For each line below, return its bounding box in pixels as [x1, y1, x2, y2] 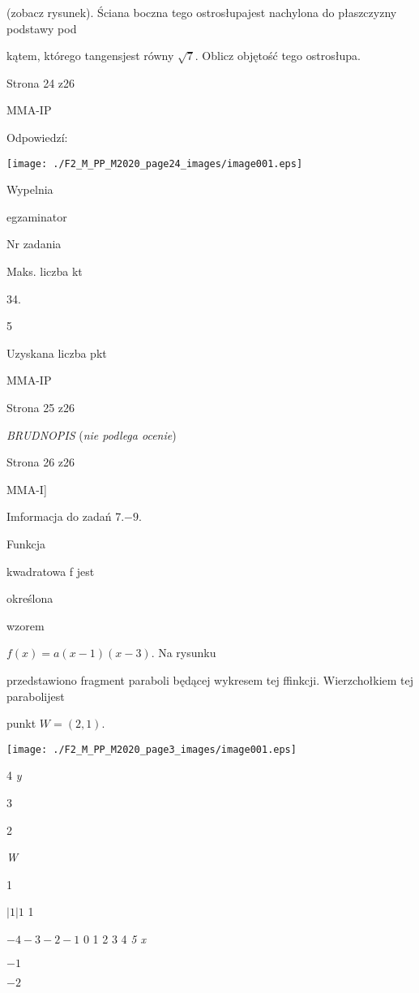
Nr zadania [6, 235, 62, 252]
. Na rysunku [151, 644, 216, 661]
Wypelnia [6, 181, 53, 198]
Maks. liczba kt [6, 263, 83, 279]
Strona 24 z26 [6, 74, 75, 91]
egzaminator [6, 208, 67, 225]
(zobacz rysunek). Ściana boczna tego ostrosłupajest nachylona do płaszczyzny [6, 4, 397, 20]
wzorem [6, 617, 45, 634]
